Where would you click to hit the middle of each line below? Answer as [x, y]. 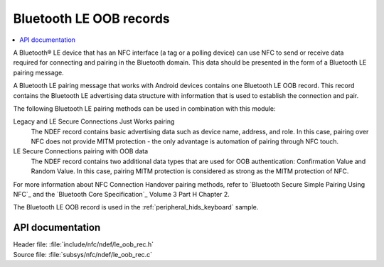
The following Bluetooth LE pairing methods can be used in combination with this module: [145, 108]
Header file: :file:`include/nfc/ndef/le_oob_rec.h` [84, 244]
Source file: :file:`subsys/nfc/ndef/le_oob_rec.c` [83, 254]
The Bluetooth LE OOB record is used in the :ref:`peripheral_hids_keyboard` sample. [136, 207]
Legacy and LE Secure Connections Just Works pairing [94, 121]
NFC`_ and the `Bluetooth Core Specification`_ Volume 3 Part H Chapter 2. [122, 195]
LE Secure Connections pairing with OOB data [81, 151]
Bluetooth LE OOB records [91, 18]
